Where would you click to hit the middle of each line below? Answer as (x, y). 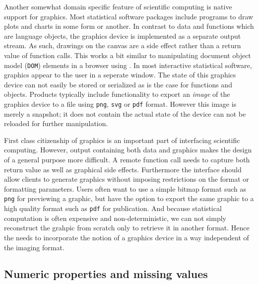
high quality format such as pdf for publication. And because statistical (113, 208)
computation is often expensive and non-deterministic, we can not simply (115, 218)
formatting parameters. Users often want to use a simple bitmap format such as (125, 188)
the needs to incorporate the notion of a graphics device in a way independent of (127, 237)
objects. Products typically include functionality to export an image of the (117, 94)
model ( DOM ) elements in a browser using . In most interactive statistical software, (128, 65)
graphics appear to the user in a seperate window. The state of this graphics (120, 75)
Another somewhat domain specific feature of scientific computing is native (118, 6)
